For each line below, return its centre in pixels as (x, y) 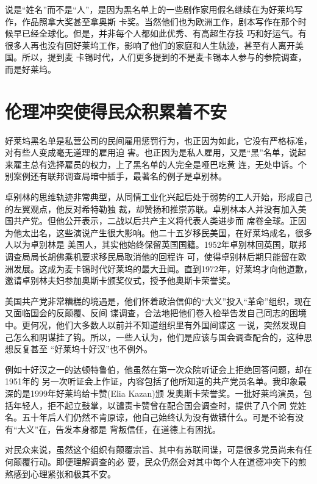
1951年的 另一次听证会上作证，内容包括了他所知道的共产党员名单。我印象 (151, 381)
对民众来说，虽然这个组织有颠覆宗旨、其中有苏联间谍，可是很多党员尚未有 (154, 450)
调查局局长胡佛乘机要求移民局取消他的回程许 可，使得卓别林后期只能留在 (151, 257)
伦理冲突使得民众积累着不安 (116, 111)
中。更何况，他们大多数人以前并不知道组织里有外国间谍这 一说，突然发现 (151, 325)
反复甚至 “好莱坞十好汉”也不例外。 (83, 349)
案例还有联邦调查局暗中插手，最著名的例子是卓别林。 (120, 176)
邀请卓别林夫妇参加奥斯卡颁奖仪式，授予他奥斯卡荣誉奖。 (120, 280)
